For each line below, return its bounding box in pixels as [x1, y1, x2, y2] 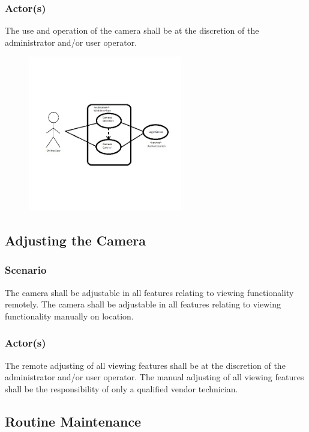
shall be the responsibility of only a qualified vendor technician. [5, 382, 238, 395]
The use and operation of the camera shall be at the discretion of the [5, 24, 259, 37]
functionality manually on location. [5, 309, 134, 322]
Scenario [5, 262, 47, 277]
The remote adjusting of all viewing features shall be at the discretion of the [5, 359, 286, 371]
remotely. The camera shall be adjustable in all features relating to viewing [5, 298, 281, 310]
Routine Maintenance [5, 412, 142, 430]
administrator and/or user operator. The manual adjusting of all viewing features [5, 371, 304, 383]
